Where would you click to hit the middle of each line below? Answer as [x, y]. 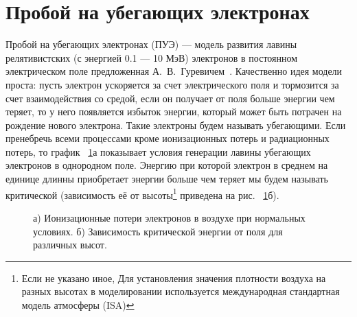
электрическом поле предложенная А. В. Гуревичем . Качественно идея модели [174, 71]
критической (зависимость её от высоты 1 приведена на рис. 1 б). [142, 193]
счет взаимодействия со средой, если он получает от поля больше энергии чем [170, 98]
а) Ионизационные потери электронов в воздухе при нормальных [169, 217]
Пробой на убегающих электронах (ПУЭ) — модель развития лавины [151, 44]
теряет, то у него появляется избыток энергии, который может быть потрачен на [174, 111]
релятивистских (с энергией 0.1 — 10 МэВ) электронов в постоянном [152, 57]
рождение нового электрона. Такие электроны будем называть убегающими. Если [176, 125]
